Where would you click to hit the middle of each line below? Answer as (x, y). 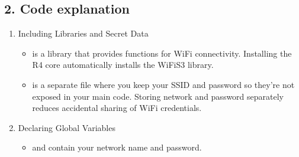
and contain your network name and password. (117, 147)
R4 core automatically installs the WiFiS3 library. (123, 65)
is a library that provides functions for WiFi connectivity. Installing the (162, 53)
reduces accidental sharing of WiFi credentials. (117, 108)
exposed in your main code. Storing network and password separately (158, 96)
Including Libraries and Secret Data (83, 33)
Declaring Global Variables (67, 127)
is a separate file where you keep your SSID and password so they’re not (163, 84)
